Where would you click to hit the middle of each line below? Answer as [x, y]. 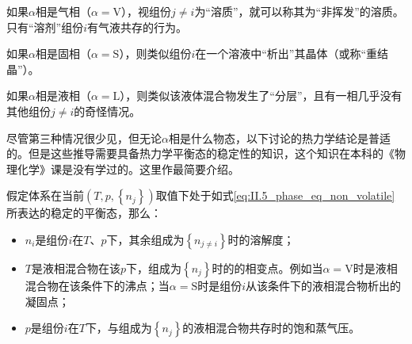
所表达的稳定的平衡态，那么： [84, 213]
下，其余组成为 [145, 239]
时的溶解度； [261, 239]
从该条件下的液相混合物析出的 [324, 285]
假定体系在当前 [45, 195]
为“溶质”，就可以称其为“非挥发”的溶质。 [299, 11]
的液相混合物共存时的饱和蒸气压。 [271, 328]
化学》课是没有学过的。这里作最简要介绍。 [128, 168]
